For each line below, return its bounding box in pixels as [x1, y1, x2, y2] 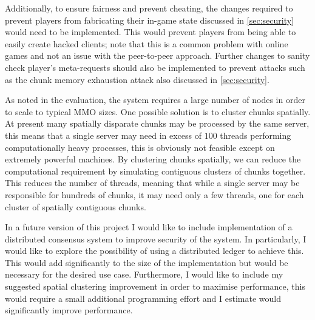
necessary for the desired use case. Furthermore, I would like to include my [5, 268, 283, 281]
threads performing [220, 128, 291, 141]
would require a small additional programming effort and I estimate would [5, 292, 281, 304]
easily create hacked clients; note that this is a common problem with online [5, 37, 288, 50]
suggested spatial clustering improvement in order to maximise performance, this [5, 280, 305, 293]
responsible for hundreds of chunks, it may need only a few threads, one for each [5, 188, 304, 201]
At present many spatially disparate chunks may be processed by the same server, [5, 117, 310, 130]
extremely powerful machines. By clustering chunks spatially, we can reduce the [5, 153, 301, 165]
